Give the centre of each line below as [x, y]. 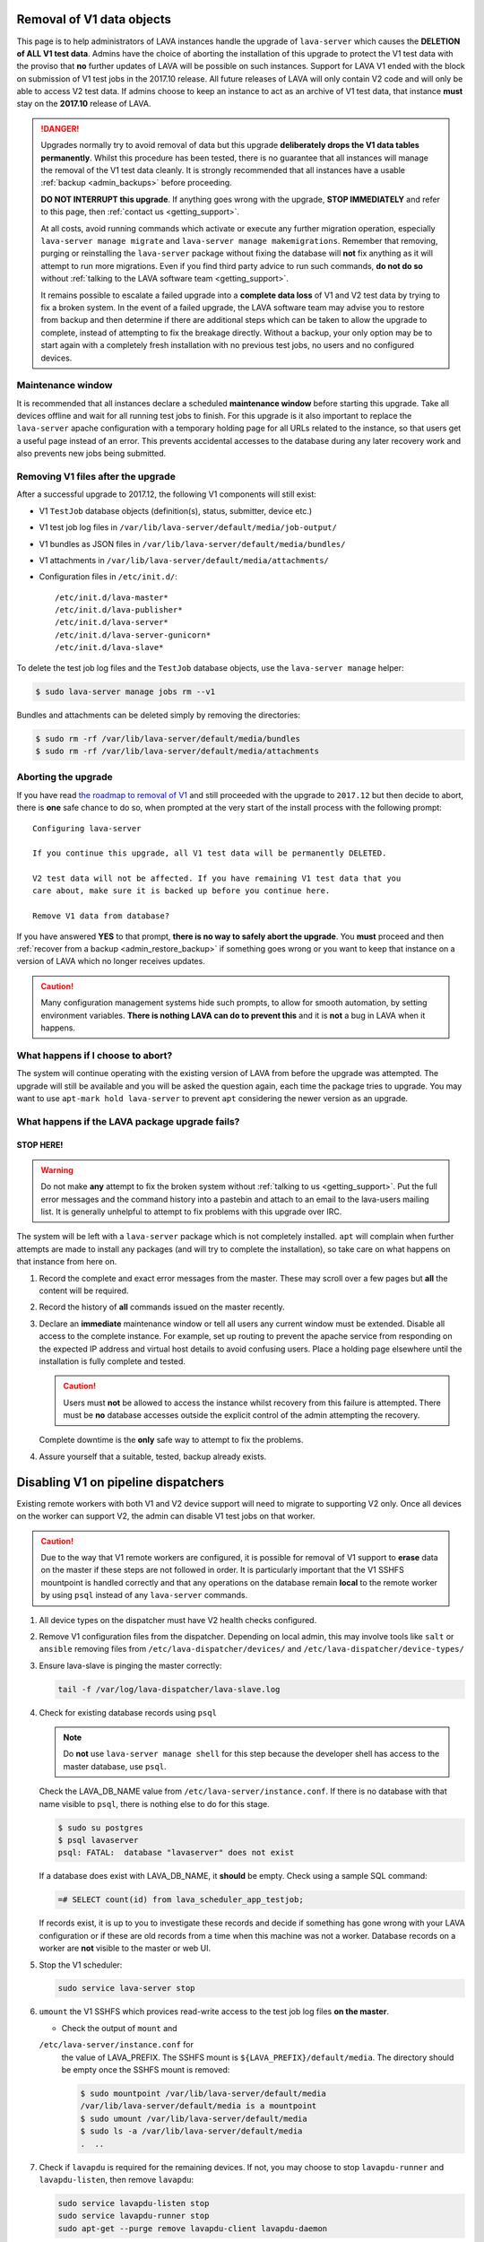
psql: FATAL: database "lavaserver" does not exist [176, 1853]
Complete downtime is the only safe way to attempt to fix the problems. [171, 1440]
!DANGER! [60, 128]
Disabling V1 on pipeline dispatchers [121, 1482]
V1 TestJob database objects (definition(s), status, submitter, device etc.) [176, 510]
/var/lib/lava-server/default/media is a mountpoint [199, 2106]
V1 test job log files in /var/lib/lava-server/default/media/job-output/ [188, 527]
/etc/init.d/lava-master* [112, 597]
